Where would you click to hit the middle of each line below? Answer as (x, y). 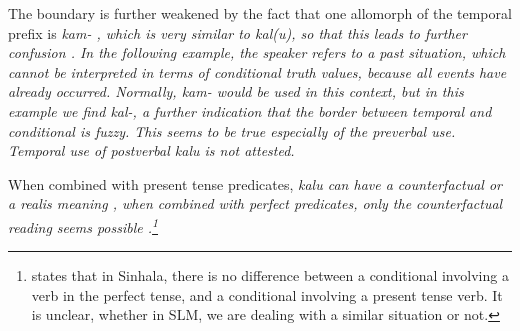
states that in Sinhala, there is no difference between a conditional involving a (270, 275)
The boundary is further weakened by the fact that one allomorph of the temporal (260, 13)
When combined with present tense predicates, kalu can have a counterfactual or (255, 183)
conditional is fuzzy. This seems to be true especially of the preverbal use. (232, 130)
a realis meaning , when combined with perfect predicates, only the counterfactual (255, 203)
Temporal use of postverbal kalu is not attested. (151, 150)
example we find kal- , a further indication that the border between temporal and (250, 110)
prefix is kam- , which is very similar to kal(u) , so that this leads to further (237, 32)
